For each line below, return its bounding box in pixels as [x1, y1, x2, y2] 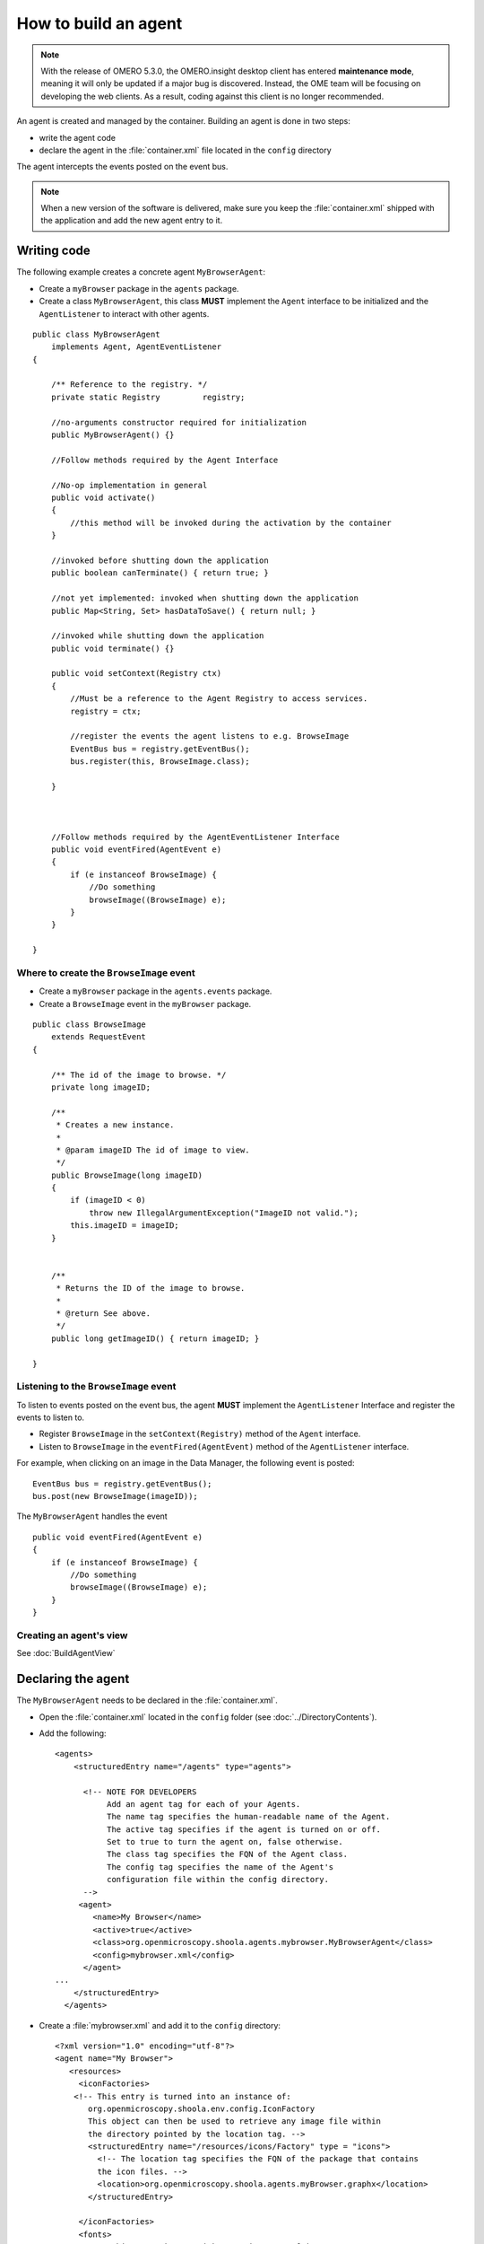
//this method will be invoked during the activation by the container [70, 517, 392, 528]
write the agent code [39, 132, 117, 143]
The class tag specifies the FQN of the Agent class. [106, 1849, 349, 1860]
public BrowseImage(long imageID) [50, 1170, 203, 1180]
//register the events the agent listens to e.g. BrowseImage [70, 732, 350, 741]
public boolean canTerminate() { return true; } [50, 568, 269, 578]
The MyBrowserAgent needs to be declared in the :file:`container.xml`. [16, 1695, 278, 1705]
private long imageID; [50, 1082, 151, 1092]
